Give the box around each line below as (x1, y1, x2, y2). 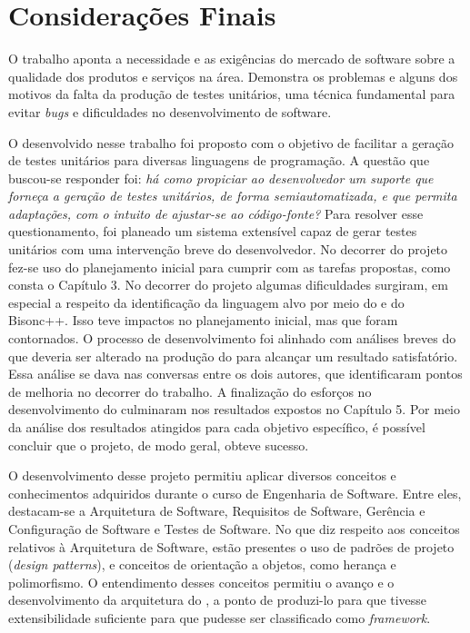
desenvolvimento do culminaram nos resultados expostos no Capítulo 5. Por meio (8, 400, 460, 419)
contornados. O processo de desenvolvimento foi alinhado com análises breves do (8, 329, 456, 348)
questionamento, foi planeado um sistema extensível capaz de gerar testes (8, 222, 417, 241)
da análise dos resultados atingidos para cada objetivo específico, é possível (8, 418, 425, 436)
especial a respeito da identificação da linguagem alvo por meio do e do (8, 292, 405, 312)
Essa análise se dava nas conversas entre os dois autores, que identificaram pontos (8, 364, 463, 383)
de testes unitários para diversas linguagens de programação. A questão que (8, 151, 430, 170)
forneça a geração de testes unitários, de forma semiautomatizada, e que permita (8, 186, 457, 205)
